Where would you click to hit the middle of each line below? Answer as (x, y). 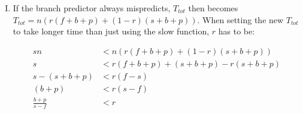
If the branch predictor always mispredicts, (92, 8)
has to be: (237, 31)
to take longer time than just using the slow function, (111, 31)
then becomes (213, 8)
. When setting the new (240, 19)
